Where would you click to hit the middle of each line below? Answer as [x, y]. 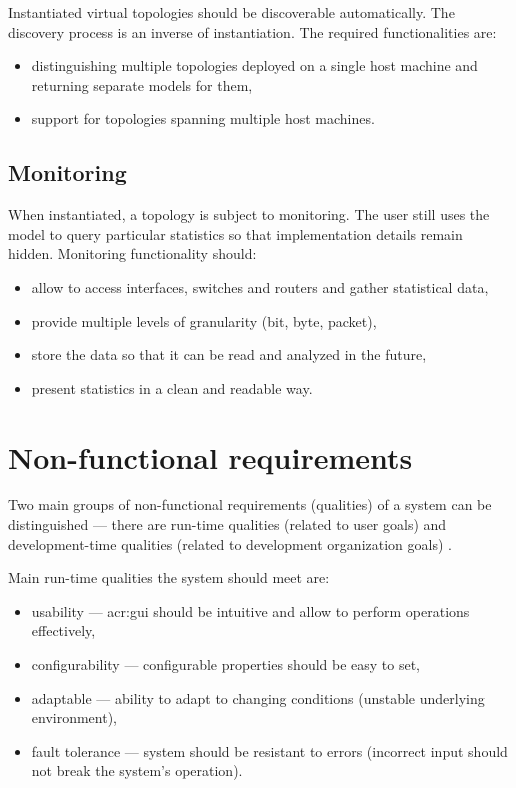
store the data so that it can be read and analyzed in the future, [229, 354]
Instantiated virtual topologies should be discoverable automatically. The [231, 12]
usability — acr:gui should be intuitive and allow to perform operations [250, 610]
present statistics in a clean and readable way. [172, 387]
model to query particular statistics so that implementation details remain [235, 233]
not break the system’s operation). [137, 770]
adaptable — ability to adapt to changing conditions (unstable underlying [258, 697]
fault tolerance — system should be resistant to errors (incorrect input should [269, 750]
